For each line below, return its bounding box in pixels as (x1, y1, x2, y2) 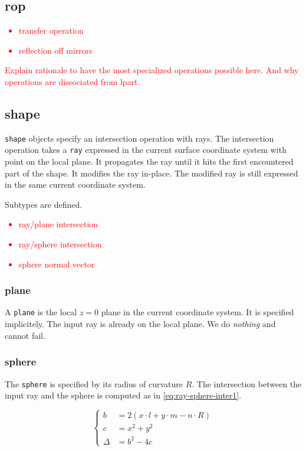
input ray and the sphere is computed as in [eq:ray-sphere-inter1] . (5, 389, 242, 401)
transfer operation (18, 24, 84, 37)
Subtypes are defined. (5, 198, 83, 210)
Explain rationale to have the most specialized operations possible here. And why (5, 64, 299, 76)
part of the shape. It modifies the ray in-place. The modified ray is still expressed (5, 166, 298, 179)
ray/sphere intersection (18, 238, 102, 250)
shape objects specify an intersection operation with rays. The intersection (5, 132, 274, 144)
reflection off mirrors (18, 44, 93, 56)
